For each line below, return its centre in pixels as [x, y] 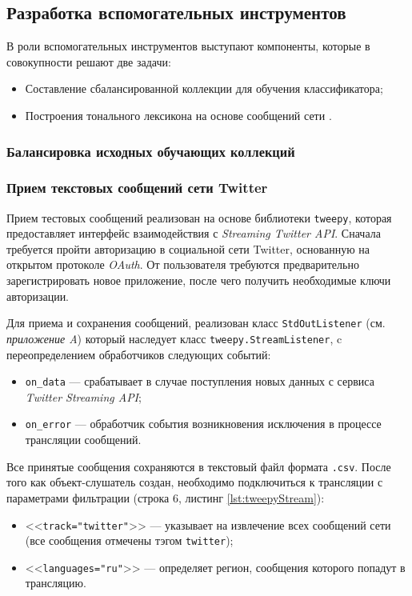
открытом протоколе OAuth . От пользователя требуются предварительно [183, 264]
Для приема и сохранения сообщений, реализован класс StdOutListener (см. [196, 323]
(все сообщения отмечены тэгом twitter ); [129, 540]
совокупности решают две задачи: [89, 61]
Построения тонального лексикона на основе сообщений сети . [178, 115]
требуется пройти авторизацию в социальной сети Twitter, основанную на [188, 248]
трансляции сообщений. [83, 440]
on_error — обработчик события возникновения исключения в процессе [203, 424]
